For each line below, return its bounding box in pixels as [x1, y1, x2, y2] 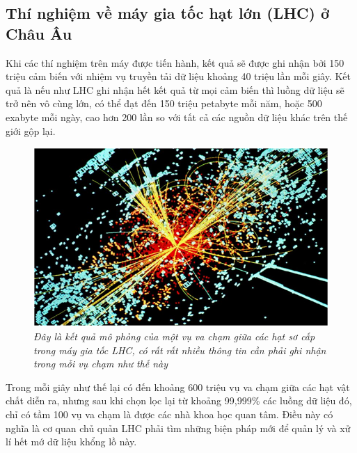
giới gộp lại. [6, 123, 56, 138]
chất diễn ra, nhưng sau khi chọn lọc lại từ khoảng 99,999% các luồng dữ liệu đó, [6, 393, 352, 408]
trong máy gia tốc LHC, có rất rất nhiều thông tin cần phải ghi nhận [33, 342, 326, 357]
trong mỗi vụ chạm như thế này [33, 356, 168, 371]
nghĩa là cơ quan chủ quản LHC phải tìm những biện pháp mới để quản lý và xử [6, 420, 351, 435]
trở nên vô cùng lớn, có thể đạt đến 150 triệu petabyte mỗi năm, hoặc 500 [6, 96, 322, 111]
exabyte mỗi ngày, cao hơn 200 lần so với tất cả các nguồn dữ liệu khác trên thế [6, 109, 348, 124]
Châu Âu [6, 22, 72, 44]
